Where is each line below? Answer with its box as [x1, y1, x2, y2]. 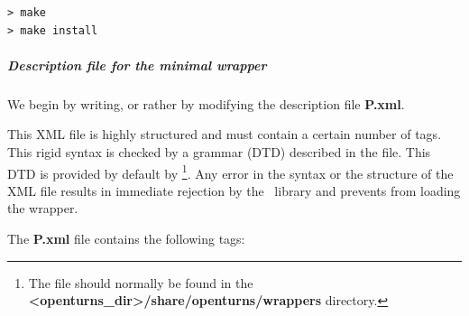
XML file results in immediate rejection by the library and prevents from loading [7, 181, 461, 200]
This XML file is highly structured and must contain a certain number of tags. [7, 125, 442, 144]
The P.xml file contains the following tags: [7, 228, 245, 247]
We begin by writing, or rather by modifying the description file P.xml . [7, 94, 405, 113]
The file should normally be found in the [28, 273, 253, 292]
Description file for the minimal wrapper [7, 55, 267, 74]
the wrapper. [7, 199, 78, 218]
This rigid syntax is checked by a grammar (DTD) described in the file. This [7, 142, 431, 161]
